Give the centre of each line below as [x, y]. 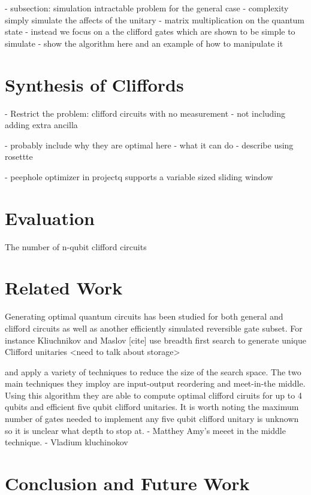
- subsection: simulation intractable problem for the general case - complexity [147, 8]
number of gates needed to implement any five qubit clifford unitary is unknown [152, 419]
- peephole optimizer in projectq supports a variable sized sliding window [139, 176]
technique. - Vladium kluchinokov [67, 442]
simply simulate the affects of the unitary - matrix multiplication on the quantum [155, 19]
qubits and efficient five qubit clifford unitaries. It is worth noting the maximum [152, 407]
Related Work [64, 288]
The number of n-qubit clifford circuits [76, 246]
